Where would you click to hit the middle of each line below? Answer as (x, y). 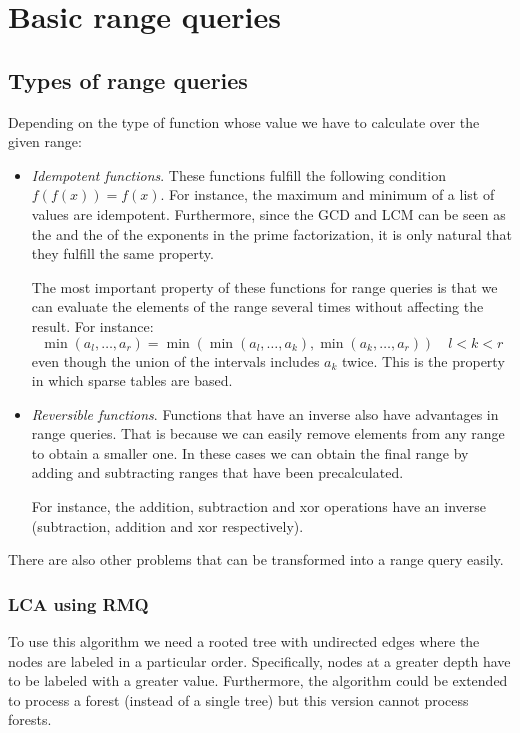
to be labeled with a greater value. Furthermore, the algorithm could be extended (258, 680)
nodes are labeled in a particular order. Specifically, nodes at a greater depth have (259, 660)
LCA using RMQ (78, 603)
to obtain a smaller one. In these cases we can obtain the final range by (250, 452)
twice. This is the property (423, 360)
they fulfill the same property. (122, 253)
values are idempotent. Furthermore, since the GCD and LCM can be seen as (268, 213)
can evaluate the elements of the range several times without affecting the (257, 306)
